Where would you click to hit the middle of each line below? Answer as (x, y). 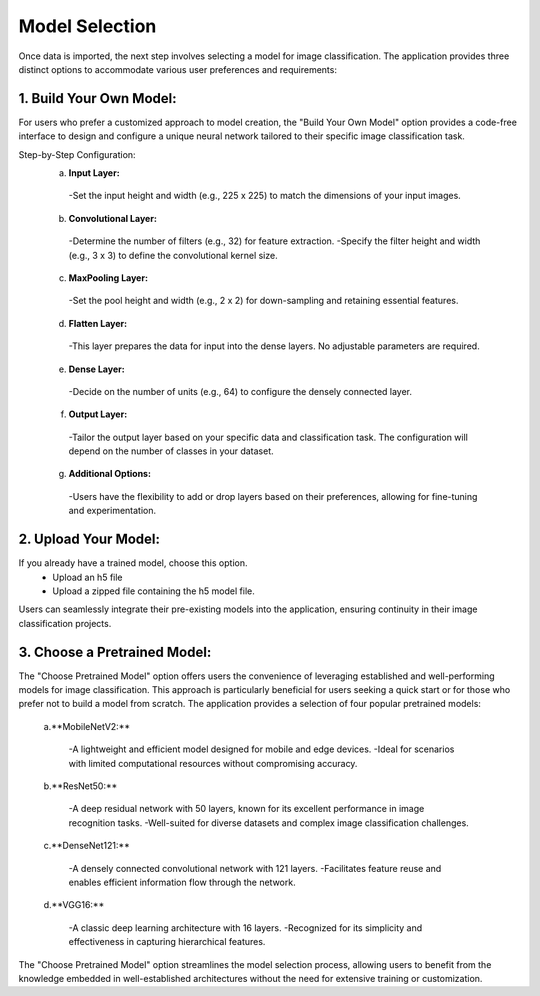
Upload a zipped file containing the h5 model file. (153, 591)
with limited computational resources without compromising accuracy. (213, 763)
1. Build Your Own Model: (97, 98)
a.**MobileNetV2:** (86, 726)
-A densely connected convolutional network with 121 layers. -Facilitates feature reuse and (255, 868)
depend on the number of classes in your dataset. (171, 451)
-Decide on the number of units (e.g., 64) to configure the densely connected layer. (240, 391)
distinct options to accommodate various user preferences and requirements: (177, 69)
